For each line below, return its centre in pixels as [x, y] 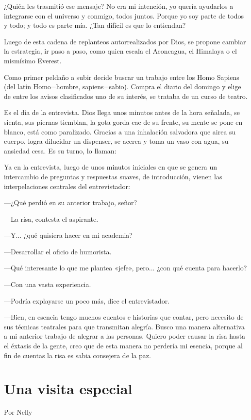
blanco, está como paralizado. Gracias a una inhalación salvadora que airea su [120, 131]
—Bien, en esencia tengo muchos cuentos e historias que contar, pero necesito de [124, 317]
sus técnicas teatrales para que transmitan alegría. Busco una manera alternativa [124, 326]
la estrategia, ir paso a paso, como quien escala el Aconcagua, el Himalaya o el [120, 51]
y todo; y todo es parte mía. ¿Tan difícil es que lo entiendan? [95, 25]
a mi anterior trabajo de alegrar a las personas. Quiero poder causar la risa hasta [125, 336]
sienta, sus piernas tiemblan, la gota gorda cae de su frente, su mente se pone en [123, 122]
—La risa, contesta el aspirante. [51, 219]
